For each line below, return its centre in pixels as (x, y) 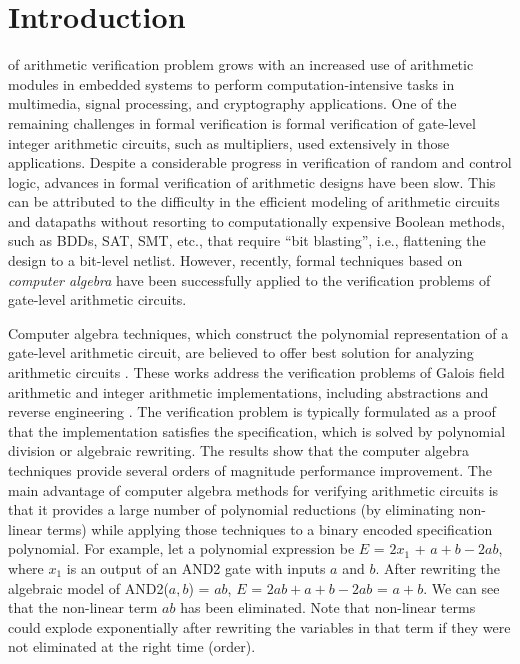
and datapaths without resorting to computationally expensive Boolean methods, (256, 220)
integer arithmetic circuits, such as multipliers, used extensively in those (229, 142)
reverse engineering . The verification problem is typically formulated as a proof (252, 411)
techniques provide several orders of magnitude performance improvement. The (250, 470)
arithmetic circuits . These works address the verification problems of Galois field (256, 372)
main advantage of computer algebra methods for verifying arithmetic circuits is (253, 489)
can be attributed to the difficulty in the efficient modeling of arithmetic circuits (254, 201)
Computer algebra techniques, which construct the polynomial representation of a (258, 332)
